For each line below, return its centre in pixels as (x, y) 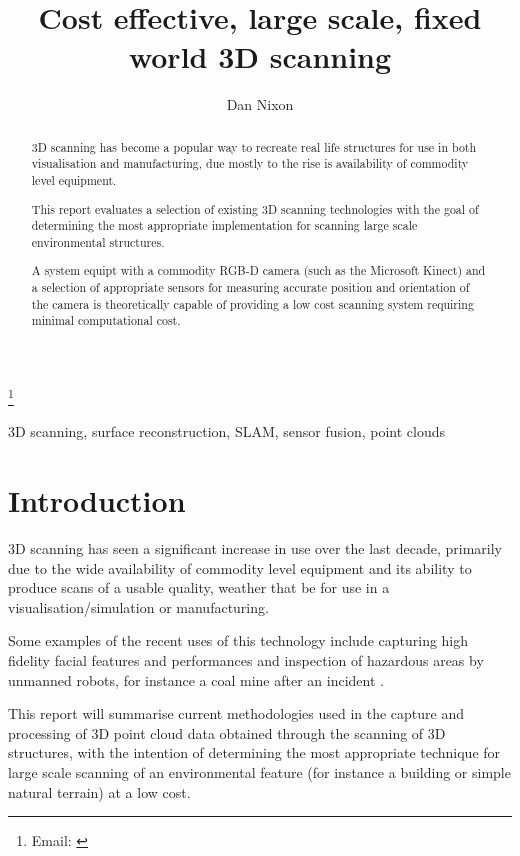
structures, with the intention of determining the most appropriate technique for (254, 752)
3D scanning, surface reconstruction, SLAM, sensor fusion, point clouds (227, 431)
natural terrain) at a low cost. (99, 791)
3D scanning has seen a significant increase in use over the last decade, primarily (255, 548)
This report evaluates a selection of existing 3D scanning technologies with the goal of (255, 208)
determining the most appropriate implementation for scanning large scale (224, 225)
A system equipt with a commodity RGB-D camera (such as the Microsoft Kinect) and (258, 270)
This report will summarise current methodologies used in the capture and (236, 713)
